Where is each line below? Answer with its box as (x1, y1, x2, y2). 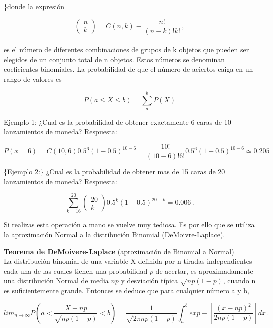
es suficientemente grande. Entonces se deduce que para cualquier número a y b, (4, 285, 250, 296)
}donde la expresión (4, 1, 65, 11)
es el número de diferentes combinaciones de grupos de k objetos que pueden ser (4, 44, 249, 55)
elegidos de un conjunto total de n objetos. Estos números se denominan (4, 54, 225, 64)
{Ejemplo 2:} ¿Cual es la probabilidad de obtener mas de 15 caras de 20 (4, 166, 225, 177)
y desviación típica (121, 275, 178, 286)
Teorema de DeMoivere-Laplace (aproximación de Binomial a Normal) (4, 246, 234, 256)
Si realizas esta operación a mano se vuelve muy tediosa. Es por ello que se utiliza (4, 219, 255, 230)
